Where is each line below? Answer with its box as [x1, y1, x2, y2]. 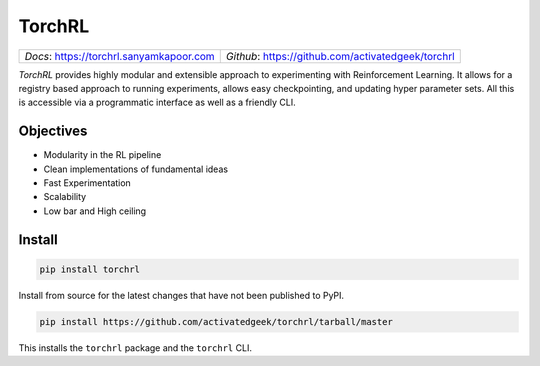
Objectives [18, 123, 88, 140]
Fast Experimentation [43, 177, 132, 189]
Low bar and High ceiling [43, 205, 147, 217]
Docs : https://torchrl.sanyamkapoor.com [24, 49, 215, 63]
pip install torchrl [39, 263, 140, 275]
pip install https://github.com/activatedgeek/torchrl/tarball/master [39, 316, 394, 327]
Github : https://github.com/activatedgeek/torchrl [225, 49, 455, 63]
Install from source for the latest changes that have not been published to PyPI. [18, 289, 345, 301]
